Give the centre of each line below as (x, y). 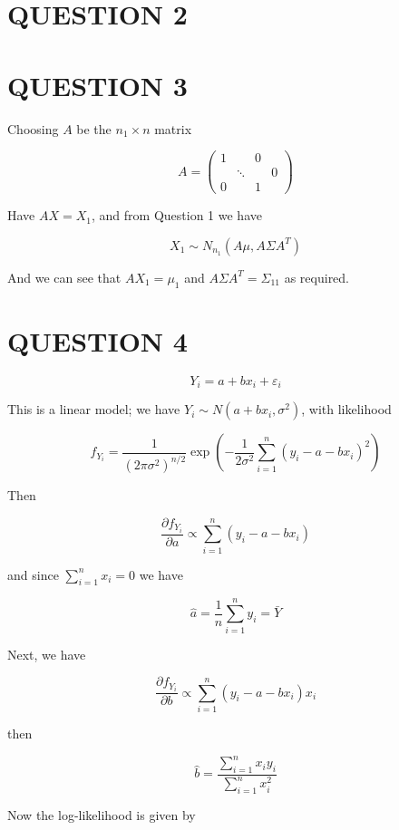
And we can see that (64, 277)
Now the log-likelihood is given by (102, 815)
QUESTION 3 (97, 85)
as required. (317, 277)
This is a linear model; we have (94, 409)
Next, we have (47, 654)
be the (94, 128)
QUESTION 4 (97, 340)
